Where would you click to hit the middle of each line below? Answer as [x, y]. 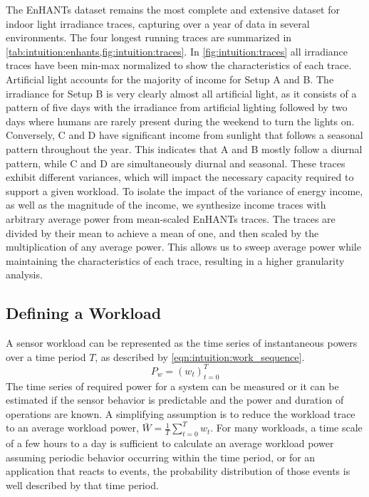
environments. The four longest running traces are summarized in [149, 37]
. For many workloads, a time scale [286, 428]
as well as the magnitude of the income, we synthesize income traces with [166, 205]
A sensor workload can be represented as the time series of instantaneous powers [182, 343]
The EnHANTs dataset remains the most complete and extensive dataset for [173, 9]
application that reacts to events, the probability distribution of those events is [178, 471]
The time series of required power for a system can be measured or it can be [172, 386]
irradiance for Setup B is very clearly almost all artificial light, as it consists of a [181, 93]
